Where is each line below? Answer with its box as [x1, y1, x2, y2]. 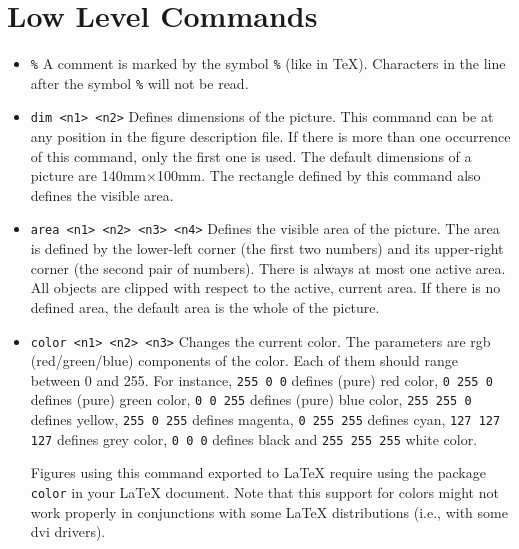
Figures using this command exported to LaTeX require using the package [30, 462, 486, 483]
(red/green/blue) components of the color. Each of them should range [30, 350, 458, 371]
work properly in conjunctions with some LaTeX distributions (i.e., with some [30, 501, 508, 522]
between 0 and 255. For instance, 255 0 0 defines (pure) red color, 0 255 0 [30, 369, 493, 390]
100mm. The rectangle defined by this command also [156, 165, 481, 186]
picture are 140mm [30, 165, 146, 186]
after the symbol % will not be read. [30, 72, 249, 93]
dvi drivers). [30, 521, 106, 542]
